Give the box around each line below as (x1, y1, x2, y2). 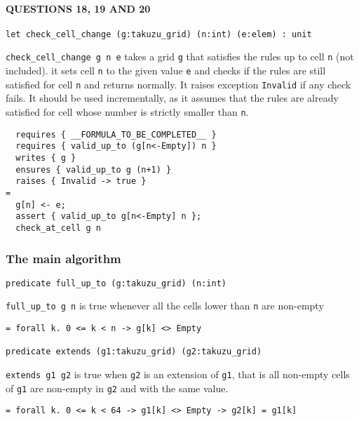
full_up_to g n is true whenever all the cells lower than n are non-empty (6, 298, 324, 313)
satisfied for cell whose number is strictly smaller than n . (6, 105, 249, 119)
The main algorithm (6, 249, 121, 267)
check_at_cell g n (15, 222, 102, 233)
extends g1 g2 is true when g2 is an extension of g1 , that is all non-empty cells (6, 367, 350, 382)
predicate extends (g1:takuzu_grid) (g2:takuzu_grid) (6, 347, 262, 357)
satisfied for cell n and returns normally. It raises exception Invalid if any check (6, 76, 351, 91)
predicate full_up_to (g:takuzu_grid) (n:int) (6, 278, 226, 288)
